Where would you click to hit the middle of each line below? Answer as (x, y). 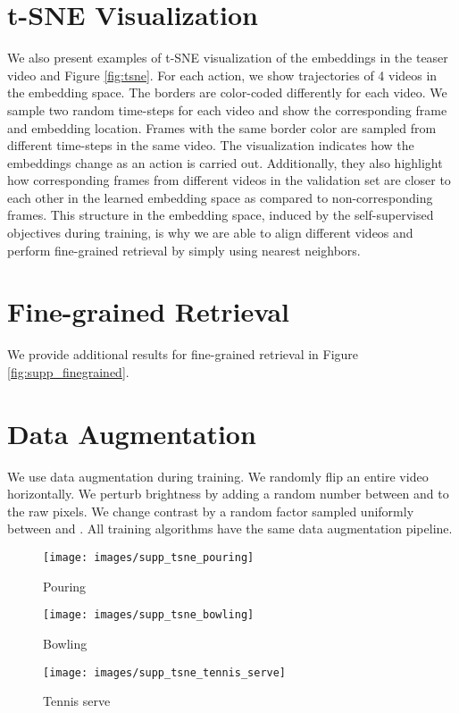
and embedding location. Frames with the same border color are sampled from (222, 127)
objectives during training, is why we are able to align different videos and (210, 233)
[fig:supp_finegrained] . (68, 371)
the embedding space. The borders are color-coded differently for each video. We (227, 92)
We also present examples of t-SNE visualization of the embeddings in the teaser (228, 58)
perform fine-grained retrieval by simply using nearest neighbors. (184, 250)
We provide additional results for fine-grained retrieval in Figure (183, 354)
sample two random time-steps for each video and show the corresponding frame (227, 109)
